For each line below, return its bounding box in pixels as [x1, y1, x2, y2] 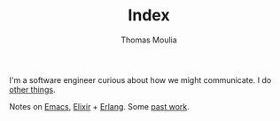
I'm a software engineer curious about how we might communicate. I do [9, 74, 272, 85]
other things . [9, 84, 56, 95]
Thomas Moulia [121, 34, 177, 45]
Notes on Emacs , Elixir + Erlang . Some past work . [9, 101, 191, 111]
